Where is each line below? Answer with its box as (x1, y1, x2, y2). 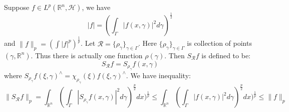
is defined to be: (201, 50, 251, 60)
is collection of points (187, 38, 252, 48)
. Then (164, 50, 185, 60)
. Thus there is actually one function (31, 50, 143, 60)
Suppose (4, 2, 30, 12)
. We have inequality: (126, 70, 191, 80)
